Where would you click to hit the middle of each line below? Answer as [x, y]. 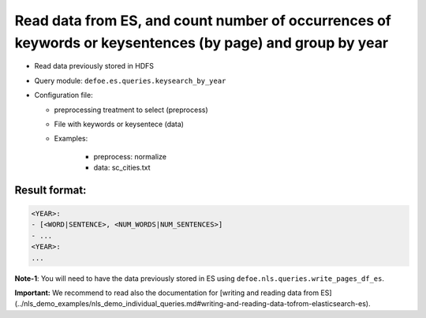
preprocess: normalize [130, 156]
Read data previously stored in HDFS [94, 66]
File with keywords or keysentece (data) [119, 124]
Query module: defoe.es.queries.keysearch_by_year [130, 80]
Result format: [50, 190]
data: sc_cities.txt [122, 168]
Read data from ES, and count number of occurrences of [203, 21]
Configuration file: [64, 95]
